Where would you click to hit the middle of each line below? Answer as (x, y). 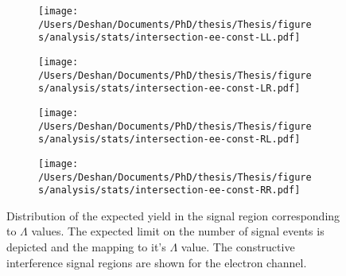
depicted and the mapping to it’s (86, 247)
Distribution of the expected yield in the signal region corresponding (173, 215)
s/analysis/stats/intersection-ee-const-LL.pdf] (169, 38)
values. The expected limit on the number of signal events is (178, 231)
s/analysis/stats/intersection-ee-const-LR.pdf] (169, 89)
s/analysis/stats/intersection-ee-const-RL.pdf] (169, 140)
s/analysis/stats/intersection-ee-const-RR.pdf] (169, 190)
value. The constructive (238, 247)
